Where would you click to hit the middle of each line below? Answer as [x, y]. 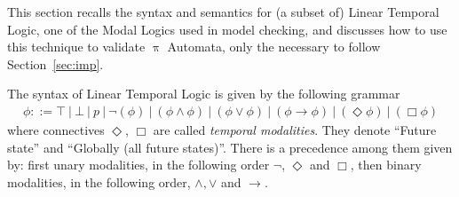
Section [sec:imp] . [55, 63]
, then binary [386, 165]
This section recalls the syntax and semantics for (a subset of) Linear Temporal [223, 12]
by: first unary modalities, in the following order [138, 165]
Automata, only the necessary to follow [274, 47]
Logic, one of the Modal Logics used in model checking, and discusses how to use [227, 29]
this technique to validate [76, 47]
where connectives [56, 130]
